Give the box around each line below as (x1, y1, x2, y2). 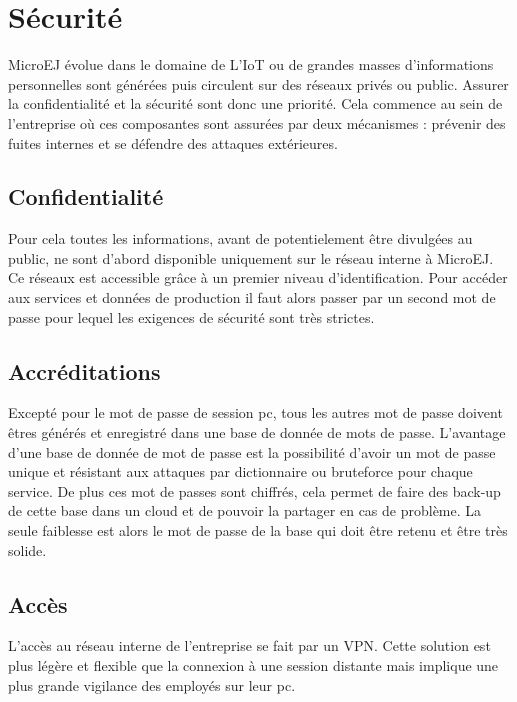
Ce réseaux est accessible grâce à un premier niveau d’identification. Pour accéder (8, 267, 508, 288)
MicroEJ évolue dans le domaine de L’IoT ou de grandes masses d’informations (8, 54, 494, 75)
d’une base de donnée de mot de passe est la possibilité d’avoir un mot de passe (8, 441, 496, 462)
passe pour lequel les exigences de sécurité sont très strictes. (8, 306, 375, 327)
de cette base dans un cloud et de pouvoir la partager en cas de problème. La (8, 500, 482, 521)
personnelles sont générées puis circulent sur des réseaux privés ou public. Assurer (8, 73, 509, 94)
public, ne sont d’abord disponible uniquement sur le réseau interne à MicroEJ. (8, 247, 494, 268)
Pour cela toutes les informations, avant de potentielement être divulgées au (8, 228, 473, 249)
